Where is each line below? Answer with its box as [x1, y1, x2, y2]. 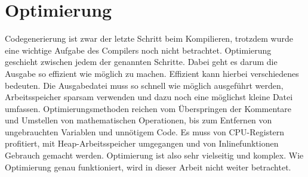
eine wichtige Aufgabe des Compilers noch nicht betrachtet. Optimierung [5, 44, 272, 56]
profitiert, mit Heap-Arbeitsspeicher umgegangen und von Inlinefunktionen [5, 137, 279, 150]
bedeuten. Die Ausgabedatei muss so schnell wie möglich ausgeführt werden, [5, 79, 284, 91]
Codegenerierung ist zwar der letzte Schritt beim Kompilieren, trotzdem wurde [5, 32, 293, 45]
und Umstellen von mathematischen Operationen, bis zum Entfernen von [5, 114, 272, 126]
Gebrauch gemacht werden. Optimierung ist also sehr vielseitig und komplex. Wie [5, 149, 304, 162]
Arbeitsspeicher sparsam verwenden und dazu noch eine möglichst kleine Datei [5, 91, 293, 103]
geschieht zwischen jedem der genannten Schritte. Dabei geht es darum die [5, 55, 278, 68]
